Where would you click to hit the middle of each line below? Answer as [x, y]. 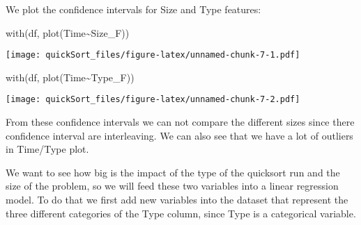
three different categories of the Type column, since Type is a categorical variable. [181, 213]
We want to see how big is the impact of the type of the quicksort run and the [173, 172]
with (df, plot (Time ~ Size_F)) [68, 32]
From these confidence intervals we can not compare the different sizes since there [180, 122]
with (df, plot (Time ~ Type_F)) [70, 77]
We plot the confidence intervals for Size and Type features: [133, 9]
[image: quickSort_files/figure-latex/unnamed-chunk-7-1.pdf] [153, 55]
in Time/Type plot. [47, 149]
